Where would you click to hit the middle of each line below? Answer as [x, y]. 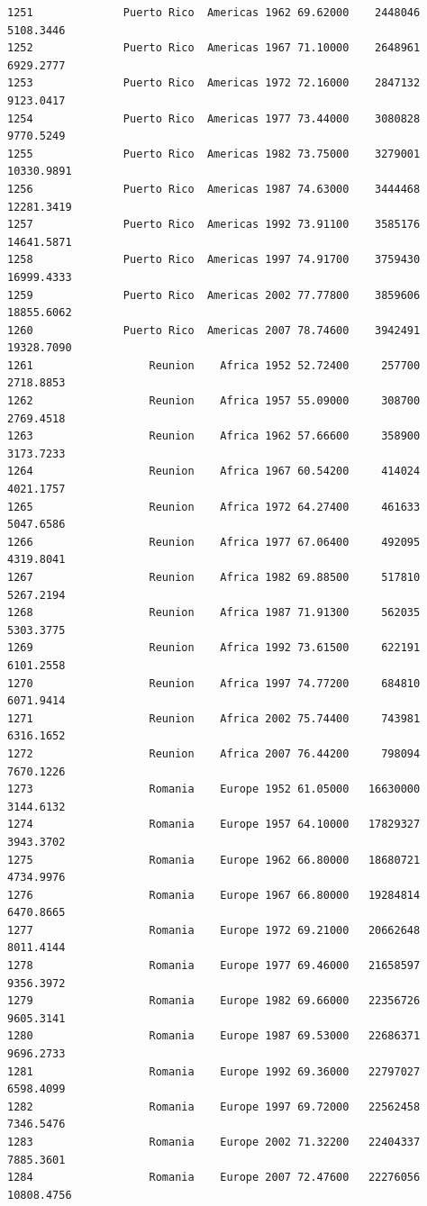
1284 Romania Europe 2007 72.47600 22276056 [214, 1178]
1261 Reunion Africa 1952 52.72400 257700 [214, 365]
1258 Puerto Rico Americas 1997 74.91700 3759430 [214, 260]
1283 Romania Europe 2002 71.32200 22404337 [214, 1142]
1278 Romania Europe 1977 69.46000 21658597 [214, 966]
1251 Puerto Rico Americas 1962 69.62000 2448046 [214, 13]
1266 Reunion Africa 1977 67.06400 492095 [214, 542]
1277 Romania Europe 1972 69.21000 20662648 [214, 930]
